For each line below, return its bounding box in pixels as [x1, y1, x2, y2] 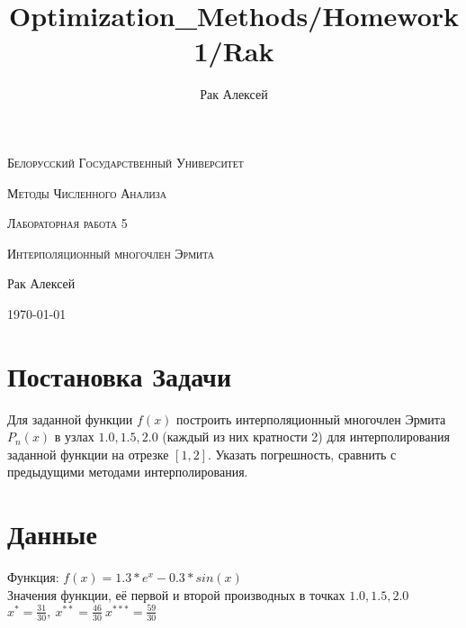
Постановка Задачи [7, 357, 232, 394]
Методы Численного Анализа [7, 183, 166, 202]
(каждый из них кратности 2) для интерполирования [162, 427, 450, 446]
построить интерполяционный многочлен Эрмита [176, 409, 446, 428]
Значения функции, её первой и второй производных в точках [7, 585, 345, 604]
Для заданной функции [7, 409, 133, 428]
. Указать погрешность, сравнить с [207, 444, 397, 463]
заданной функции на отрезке [7, 444, 169, 463]
